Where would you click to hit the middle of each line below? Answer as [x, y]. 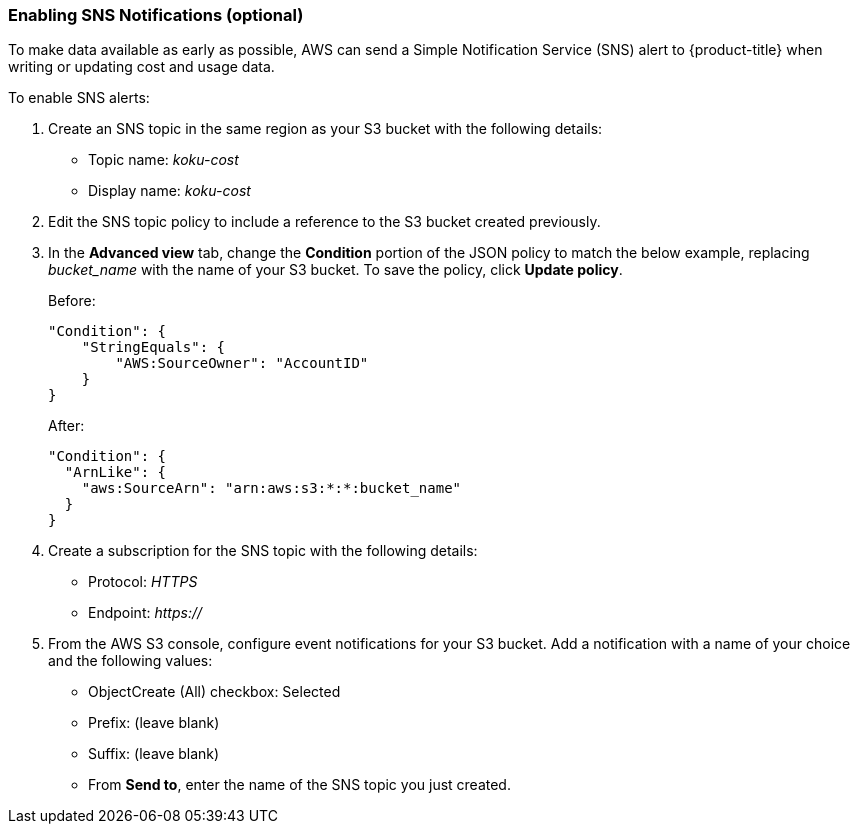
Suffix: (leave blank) [154, 754]
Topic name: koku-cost [163, 160]
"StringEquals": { [153, 347]
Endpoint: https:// [145, 613]
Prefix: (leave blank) [154, 723]
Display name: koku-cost [169, 191]
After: [66, 426]
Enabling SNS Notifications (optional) [156, 15]
